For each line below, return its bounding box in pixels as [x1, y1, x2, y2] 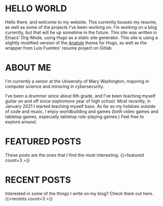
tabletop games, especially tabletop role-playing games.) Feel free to [5, 113, 144, 120]
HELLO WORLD [5, 3, 67, 14]
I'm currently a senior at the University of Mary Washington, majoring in [5, 78, 149, 84]
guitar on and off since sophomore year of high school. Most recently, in [5, 98, 151, 104]
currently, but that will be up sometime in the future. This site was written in [5, 29, 158, 35]
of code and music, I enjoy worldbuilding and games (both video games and [5, 108, 159, 114]
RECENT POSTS [5, 174, 71, 185]
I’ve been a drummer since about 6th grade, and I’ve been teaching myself [5, 93, 156, 99]
